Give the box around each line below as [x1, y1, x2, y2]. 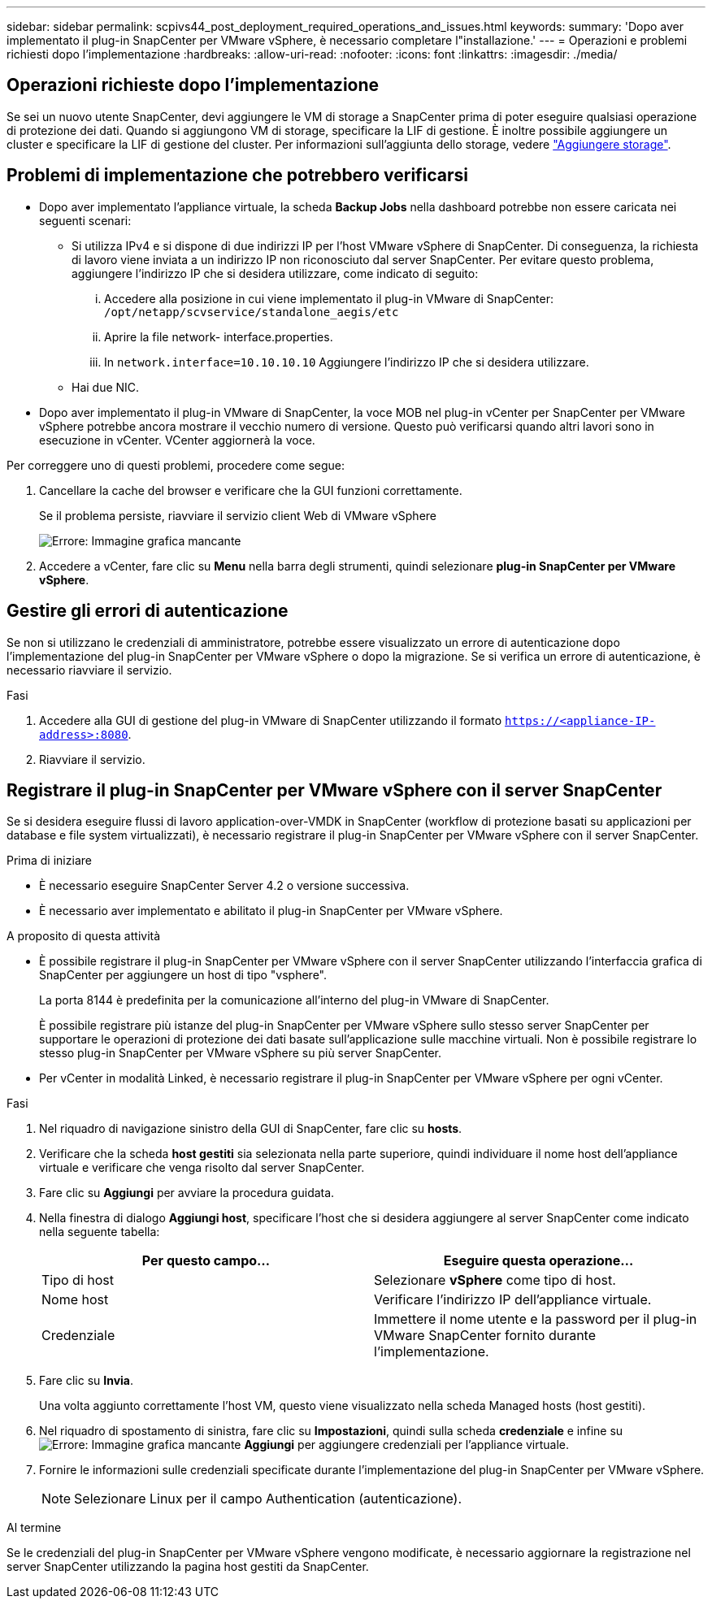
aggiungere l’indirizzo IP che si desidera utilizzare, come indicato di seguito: [72, 266, 479, 280]
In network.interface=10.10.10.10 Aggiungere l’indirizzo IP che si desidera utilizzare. [104, 354, 589, 369]
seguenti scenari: [39, 213, 132, 228]
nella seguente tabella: [39, 1225, 160, 1239]
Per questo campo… [141, 1252, 271, 1269]
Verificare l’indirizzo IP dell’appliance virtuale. [374, 1291, 652, 1308]
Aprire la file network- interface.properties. [104, 329, 333, 344]
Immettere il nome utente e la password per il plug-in [374, 1311, 697, 1328]
